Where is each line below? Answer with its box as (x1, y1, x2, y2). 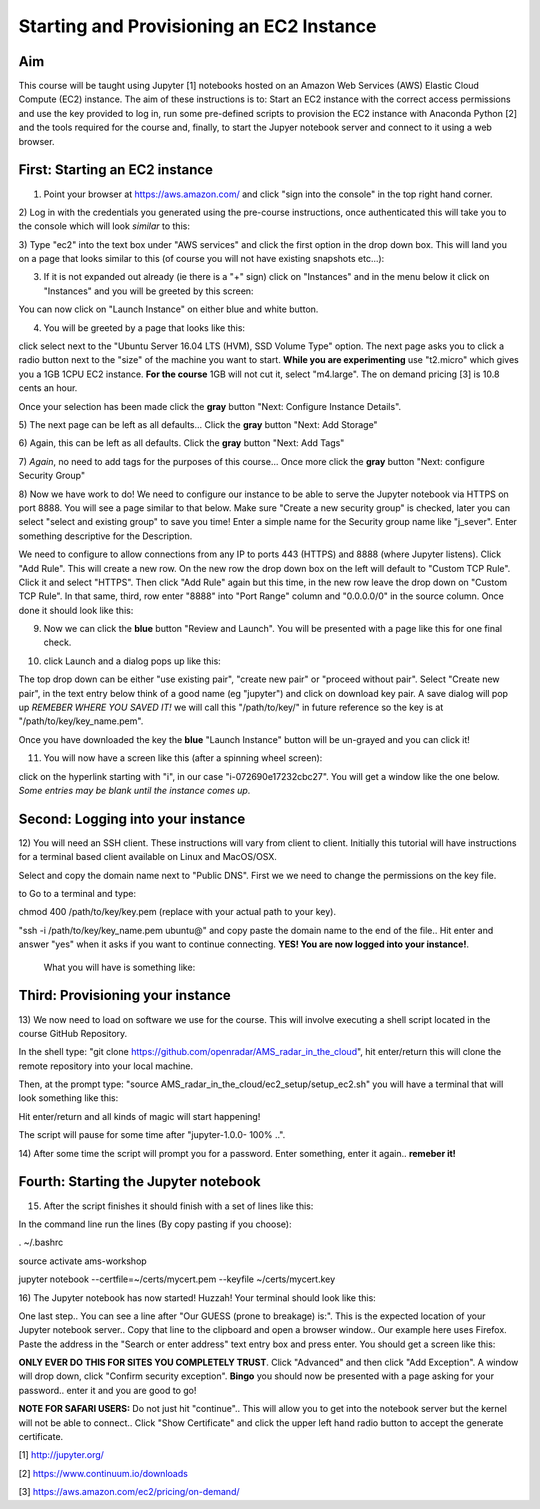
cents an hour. (18, 382, 78, 394)
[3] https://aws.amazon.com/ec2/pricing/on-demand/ (18, 1486, 240, 1498)
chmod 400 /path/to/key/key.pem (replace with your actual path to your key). (18, 906, 337, 918)
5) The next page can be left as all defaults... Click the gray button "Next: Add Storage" (18, 419, 379, 430)
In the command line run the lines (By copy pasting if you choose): (18, 1218, 292, 1230)
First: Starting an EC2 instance (18, 161, 214, 179)
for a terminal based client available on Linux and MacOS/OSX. (18, 851, 277, 863)
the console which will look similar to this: (18, 220, 190, 232)
